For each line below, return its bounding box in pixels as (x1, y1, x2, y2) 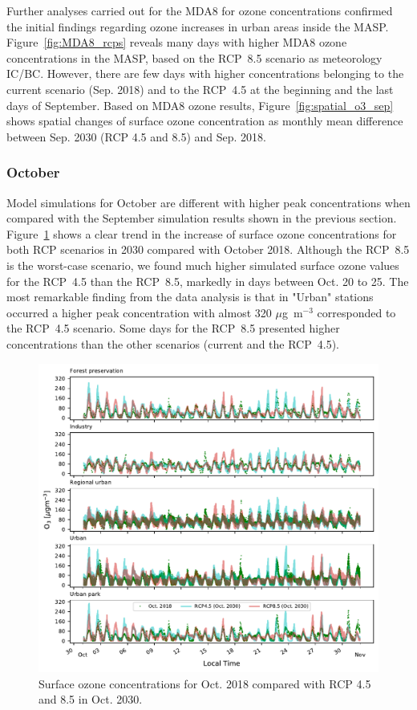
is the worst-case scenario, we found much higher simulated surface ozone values (6, 256, 399, 273)
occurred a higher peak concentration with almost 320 (6, 304, 272, 320)
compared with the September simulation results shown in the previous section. (6, 210, 397, 226)
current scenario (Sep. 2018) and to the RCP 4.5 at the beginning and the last (6, 80, 394, 97)
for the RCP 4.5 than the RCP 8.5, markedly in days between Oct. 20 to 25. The (6, 272, 409, 289)
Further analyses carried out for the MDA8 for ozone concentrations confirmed (6, 2, 393, 18)
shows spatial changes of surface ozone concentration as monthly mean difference (6, 112, 403, 129)
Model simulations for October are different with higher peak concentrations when (6, 194, 411, 210)
